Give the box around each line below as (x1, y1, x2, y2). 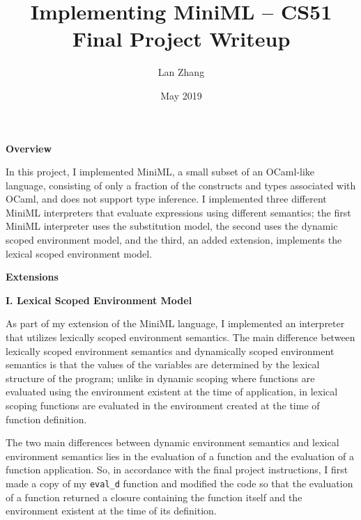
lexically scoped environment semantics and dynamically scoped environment (6, 343, 335, 358)
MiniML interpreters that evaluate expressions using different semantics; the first (6, 205, 351, 219)
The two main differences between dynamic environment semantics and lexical (6, 435, 339, 450)
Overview (6, 141, 52, 155)
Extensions (6, 269, 59, 284)
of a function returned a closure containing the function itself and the (6, 489, 302, 504)
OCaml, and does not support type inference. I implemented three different (6, 191, 327, 206)
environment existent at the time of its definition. (6, 503, 217, 518)
